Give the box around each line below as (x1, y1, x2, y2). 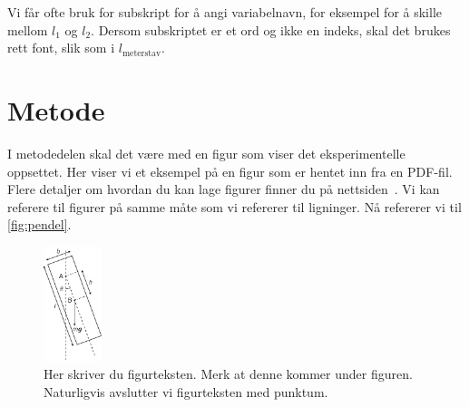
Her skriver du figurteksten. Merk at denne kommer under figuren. (44, 364, 413, 383)
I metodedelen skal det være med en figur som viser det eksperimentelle (7, 143, 405, 162)
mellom (7, 20, 48, 39)
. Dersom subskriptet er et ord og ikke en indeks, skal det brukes (91, 20, 451, 39)
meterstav (122, 48, 161, 58)
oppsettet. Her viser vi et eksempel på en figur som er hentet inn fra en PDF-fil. (7, 161, 453, 180)
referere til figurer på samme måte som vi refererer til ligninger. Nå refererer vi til (7, 197, 462, 216)
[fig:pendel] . (7, 215, 72, 234)
